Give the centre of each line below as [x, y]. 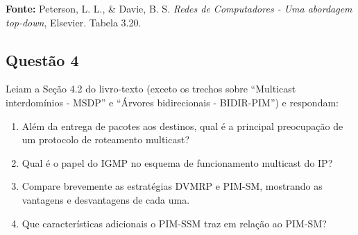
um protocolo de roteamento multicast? [106, 139]
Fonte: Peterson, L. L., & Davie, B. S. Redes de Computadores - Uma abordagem [179, 8]
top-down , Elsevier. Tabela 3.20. [74, 22]
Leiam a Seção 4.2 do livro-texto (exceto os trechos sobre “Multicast [151, 89]
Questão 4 [42, 59]
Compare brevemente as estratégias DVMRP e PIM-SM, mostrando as [172, 186]
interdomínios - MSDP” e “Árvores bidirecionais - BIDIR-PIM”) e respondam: [172, 102]
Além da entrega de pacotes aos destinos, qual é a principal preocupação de [182, 125]
